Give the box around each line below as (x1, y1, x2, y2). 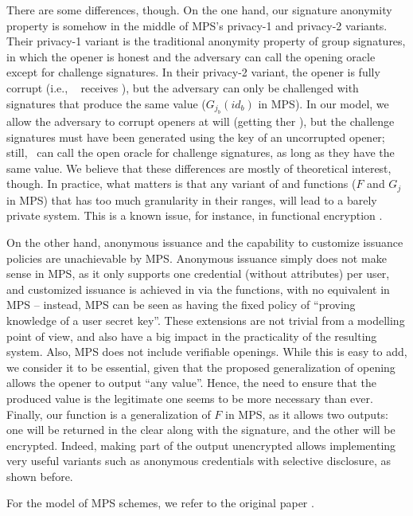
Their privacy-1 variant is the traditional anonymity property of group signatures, (6, 33, 406, 49)
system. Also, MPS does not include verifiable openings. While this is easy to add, (6, 343, 407, 360)
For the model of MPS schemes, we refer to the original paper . (6, 494, 314, 511)
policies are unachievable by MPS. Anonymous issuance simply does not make (6, 249, 387, 266)
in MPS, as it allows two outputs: (225, 405, 389, 422)
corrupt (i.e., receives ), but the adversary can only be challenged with (6, 79, 359, 96)
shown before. (6, 467, 73, 484)
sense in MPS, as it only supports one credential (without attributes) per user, (6, 265, 390, 282)
